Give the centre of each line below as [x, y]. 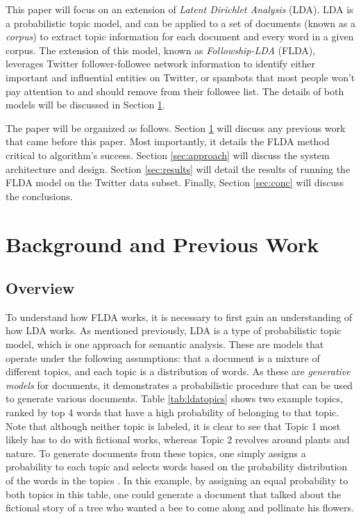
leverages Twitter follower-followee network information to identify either [160, 64]
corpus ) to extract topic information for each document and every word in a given [180, 36]
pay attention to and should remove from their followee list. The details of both [175, 91]
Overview [40, 288]
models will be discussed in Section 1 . [85, 105]
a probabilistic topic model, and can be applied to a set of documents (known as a [180, 23]
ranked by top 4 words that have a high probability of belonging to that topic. [173, 412]
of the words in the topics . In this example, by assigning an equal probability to [177, 480]
